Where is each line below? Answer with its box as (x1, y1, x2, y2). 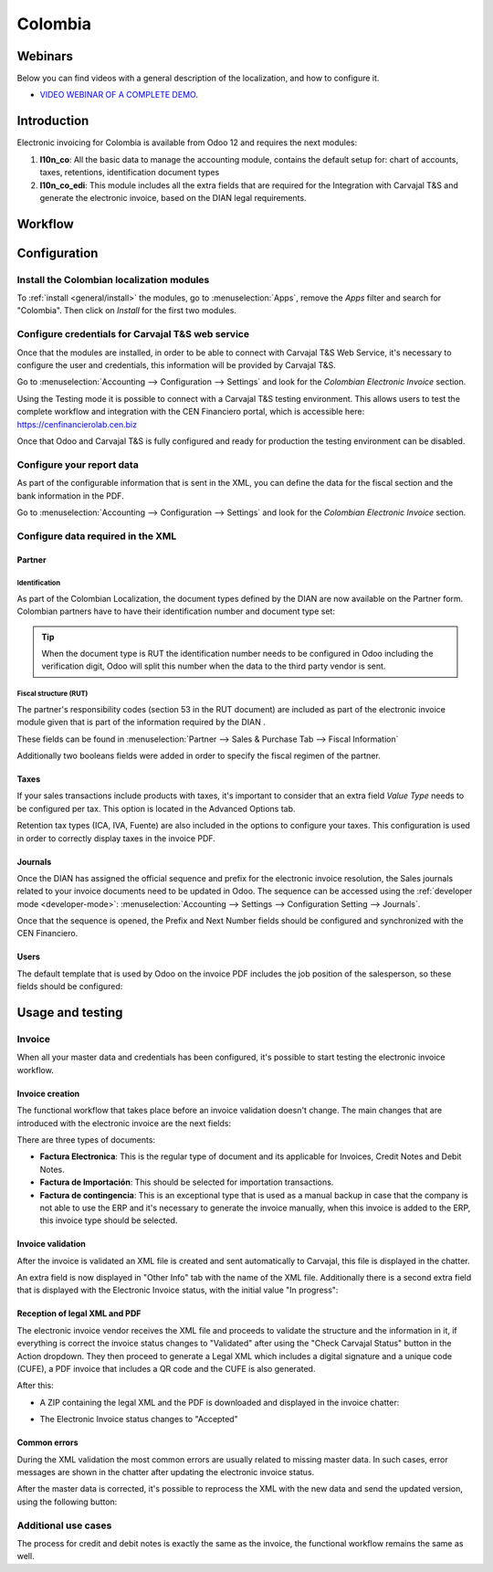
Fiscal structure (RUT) (16, 690, 89, 699)
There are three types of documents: (16, 1134, 155, 1145)
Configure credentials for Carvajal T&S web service (16, 328, 250, 341)
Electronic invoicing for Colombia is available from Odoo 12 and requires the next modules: (16, 137, 358, 148)
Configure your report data (16, 458, 139, 470)
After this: (16, 1380, 54, 1391)
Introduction (16, 113, 89, 129)
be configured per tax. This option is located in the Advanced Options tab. (16, 803, 296, 814)
